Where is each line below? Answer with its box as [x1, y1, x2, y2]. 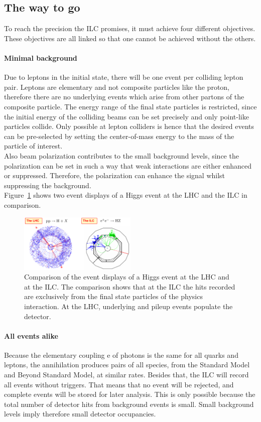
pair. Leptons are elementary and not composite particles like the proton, [4, 81, 230, 92]
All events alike [4, 330, 58, 341]
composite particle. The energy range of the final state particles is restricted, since [4, 101, 257, 111]
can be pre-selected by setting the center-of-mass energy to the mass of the [4, 130, 234, 141]
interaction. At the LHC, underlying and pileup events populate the [24, 301, 233, 311]
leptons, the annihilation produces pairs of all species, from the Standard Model [4, 359, 250, 370]
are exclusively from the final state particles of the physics [24, 291, 203, 302]
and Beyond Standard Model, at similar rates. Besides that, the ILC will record [4, 369, 249, 380]
